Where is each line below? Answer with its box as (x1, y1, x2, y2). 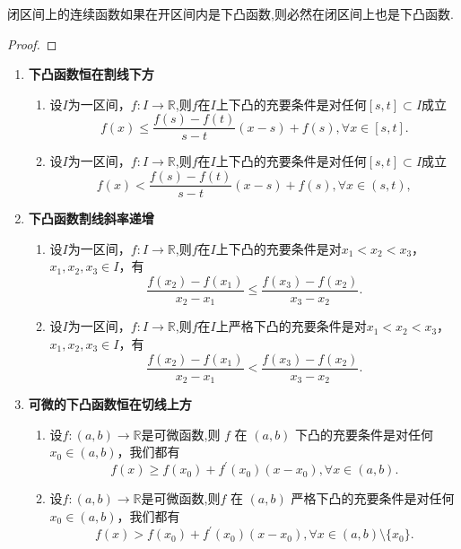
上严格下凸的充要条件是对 (215, 317, 367, 335)
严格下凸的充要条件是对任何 (291, 489, 455, 508)
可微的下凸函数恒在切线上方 (28, 395, 192, 414)
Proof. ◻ (7, 34, 57, 53)
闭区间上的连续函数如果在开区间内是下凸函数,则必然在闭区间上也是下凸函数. (7, 4, 454, 22)
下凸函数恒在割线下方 (28, 65, 154, 83)
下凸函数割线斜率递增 (28, 209, 154, 228)
